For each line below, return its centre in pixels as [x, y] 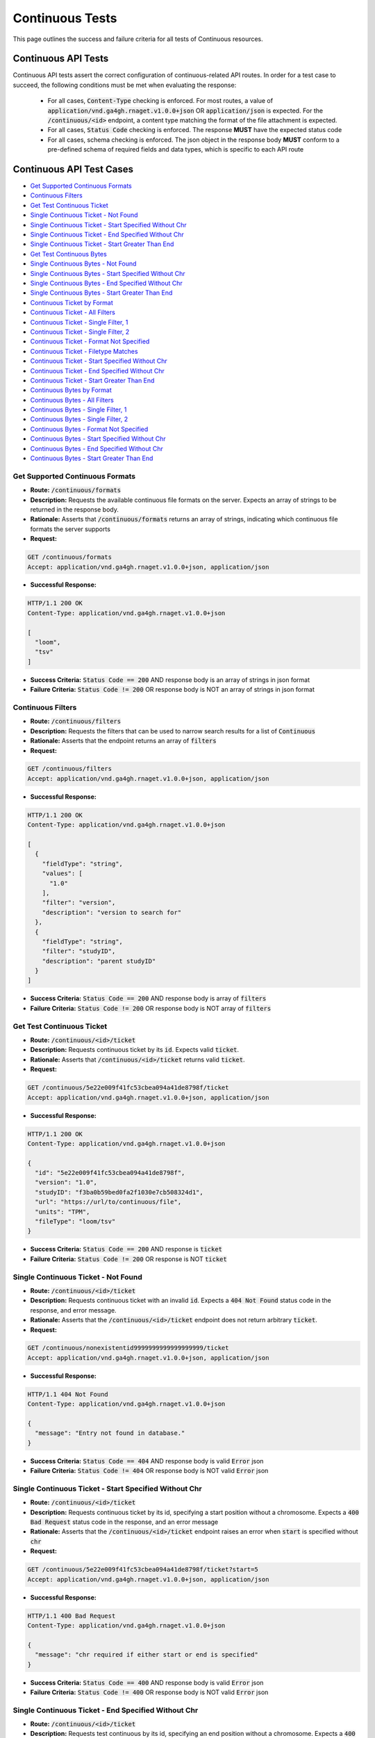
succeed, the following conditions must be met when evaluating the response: [125, 85]
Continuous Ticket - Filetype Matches [84, 351]
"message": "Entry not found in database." [110, 1433]
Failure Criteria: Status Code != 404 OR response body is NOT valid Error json [149, 1471]
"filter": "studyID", [79, 951]
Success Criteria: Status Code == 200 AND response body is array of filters [148, 998]
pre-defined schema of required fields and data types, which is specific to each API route [176, 149]
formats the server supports [70, 529]
